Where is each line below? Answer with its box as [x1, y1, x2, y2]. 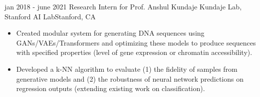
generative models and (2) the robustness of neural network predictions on [16, 73, 244, 84]
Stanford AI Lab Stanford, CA [4, 11, 96, 21]
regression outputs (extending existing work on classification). [16, 83, 205, 94]
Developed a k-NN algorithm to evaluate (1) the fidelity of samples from [16, 63, 238, 74]
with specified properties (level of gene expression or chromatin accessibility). [16, 47, 253, 57]
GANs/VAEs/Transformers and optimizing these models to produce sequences [16, 37, 256, 48]
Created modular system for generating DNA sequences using [16, 28, 205, 38]
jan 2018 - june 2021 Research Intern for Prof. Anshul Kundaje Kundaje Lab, [4, 1, 242, 11]
